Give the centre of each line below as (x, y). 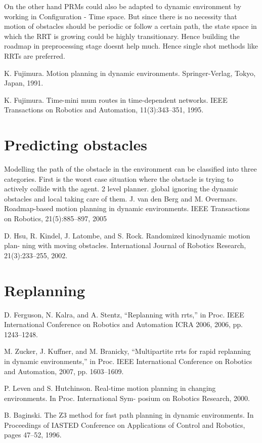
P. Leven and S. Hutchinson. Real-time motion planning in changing (110, 388)
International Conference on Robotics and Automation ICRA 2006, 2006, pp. (123, 324)
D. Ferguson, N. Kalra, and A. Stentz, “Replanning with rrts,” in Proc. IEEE (124, 314)
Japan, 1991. (24, 83)
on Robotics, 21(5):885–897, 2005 (55, 218)
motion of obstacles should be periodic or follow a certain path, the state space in (130, 26)
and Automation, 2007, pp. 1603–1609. (64, 371)
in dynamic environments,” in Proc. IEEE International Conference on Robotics (128, 361)
